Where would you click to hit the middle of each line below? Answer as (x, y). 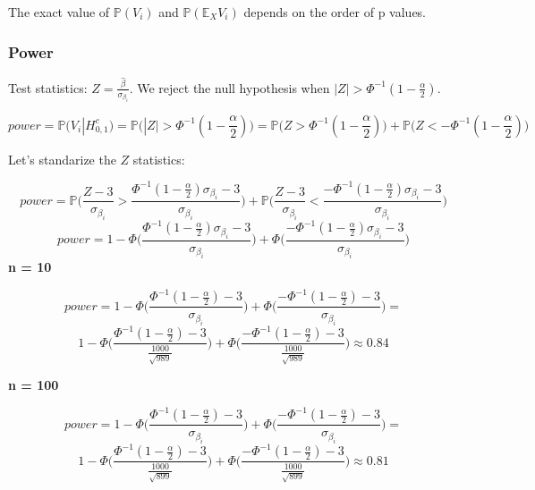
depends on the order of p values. (335, 12)
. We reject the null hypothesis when (229, 87)
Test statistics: (48, 87)
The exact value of (59, 12)
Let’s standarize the (62, 159)
